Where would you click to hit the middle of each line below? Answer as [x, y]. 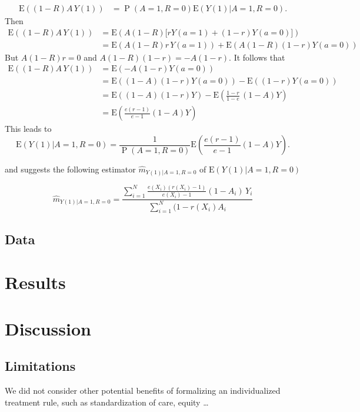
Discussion [48, 328]
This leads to [28, 129]
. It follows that [257, 57]
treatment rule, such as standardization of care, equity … [107, 402]
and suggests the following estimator [70, 169]
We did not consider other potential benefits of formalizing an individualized [143, 391]
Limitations [40, 366]
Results [35, 282]
